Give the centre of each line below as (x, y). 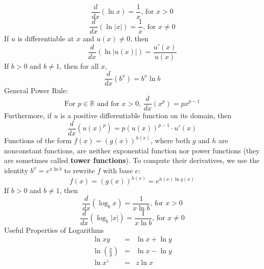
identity (16, 170)
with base (118, 170)
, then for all (79, 65)
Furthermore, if (28, 115)
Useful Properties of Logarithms (54, 230)
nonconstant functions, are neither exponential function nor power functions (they (132, 150)
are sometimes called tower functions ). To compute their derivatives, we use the (132, 160)
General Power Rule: (36, 90)
